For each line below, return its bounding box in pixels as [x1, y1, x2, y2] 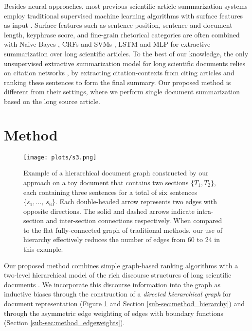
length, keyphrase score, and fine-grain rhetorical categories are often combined [4, 29, 240, 39]
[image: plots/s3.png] [23, 154, 97, 161]
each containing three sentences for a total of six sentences [23, 187, 198, 197]
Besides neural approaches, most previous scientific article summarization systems [4, 1, 248, 11]
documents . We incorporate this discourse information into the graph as [4, 279, 221, 289]
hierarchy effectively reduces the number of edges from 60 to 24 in [23, 234, 220, 244]
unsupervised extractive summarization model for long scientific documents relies [4, 58, 246, 68]
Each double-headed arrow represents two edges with [59, 196, 217, 207]
